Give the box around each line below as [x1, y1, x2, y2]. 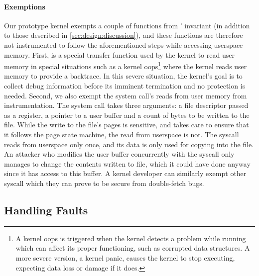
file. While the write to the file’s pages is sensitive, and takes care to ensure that [4, 119, 249, 130]
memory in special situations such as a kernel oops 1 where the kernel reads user [4, 60, 247, 71]
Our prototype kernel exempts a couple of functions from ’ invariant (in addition [4, 20, 250, 30]
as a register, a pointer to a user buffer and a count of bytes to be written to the [4, 109, 250, 120]
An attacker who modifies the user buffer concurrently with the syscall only [4, 149, 235, 159]
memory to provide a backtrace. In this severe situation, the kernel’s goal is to [4, 71, 243, 81]
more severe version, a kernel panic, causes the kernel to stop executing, [15, 252, 235, 263]
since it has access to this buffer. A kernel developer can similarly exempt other [4, 168, 247, 179]
